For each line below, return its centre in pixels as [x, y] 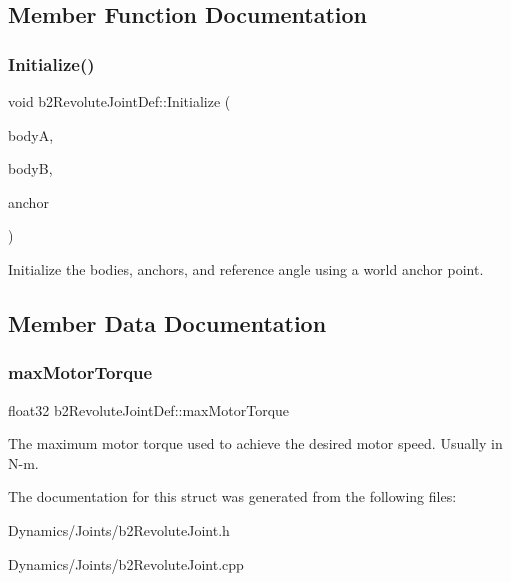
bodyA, [31, 134]
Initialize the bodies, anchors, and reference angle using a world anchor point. [246, 268]
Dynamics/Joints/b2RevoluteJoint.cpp [126, 563]
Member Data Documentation [167, 322]
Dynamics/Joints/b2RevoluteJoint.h [119, 529]
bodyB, [30, 168]
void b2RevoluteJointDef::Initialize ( [119, 101]
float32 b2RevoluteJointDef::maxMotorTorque [149, 409]
